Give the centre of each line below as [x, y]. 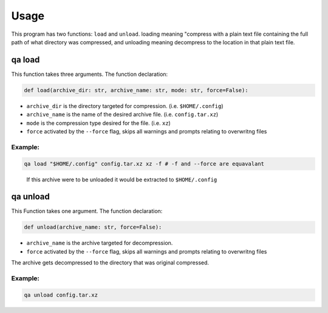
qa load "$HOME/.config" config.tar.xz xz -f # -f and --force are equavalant [144, 163]
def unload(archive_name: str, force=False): [93, 227]
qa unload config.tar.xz [61, 295]
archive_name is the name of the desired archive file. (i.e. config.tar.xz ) [122, 115]
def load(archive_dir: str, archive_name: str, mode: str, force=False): [136, 90]
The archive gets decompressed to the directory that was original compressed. [110, 263]
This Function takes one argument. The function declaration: [87, 211]
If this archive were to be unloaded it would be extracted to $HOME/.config [122, 180]
